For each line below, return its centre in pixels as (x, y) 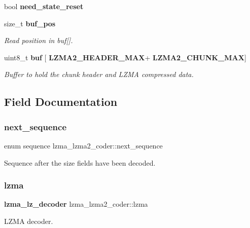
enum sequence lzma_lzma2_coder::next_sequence (83, 145)
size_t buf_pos (30, 23)
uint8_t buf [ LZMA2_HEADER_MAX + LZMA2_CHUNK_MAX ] (125, 57)
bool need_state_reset (44, 6)
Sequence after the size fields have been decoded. (80, 162)
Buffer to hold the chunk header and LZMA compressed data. (99, 74)
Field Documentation (61, 102)
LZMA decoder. (29, 221)
